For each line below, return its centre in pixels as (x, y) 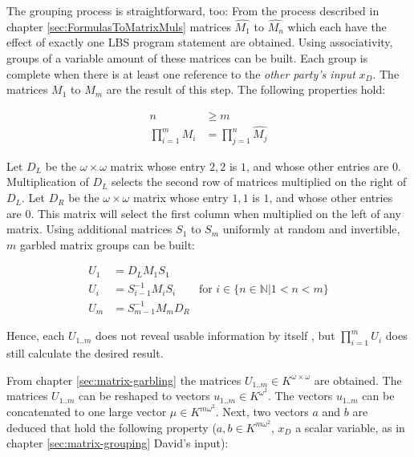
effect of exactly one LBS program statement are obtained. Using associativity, (200, 42)
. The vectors (300, 396)
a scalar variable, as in (350, 427)
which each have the (337, 26)
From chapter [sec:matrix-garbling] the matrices (124, 380)
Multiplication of (48, 182)
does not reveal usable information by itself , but (215, 336)
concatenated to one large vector (87, 412)
